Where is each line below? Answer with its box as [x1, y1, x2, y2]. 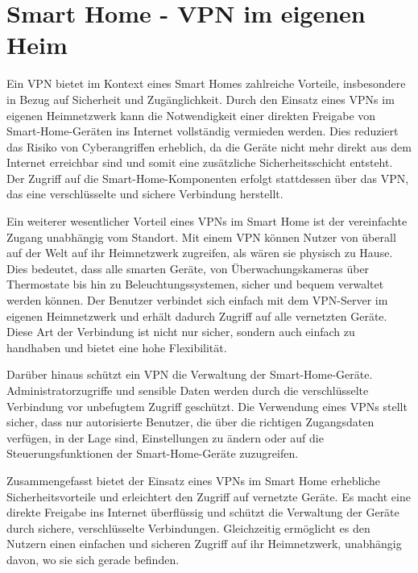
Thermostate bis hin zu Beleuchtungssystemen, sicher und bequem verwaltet [6, 276, 384, 293]
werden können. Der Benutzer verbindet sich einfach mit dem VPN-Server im [6, 292, 388, 309]
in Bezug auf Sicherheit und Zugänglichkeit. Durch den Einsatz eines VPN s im [6, 90, 395, 107]
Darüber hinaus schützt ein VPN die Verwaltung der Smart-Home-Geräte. [6, 366, 373, 383]
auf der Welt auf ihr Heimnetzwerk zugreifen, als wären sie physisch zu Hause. [6, 244, 393, 261]
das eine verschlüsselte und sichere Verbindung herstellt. [6, 185, 283, 202]
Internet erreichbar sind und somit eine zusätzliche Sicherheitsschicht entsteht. [6, 154, 393, 171]
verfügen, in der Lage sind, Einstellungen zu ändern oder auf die [6, 429, 324, 446]
